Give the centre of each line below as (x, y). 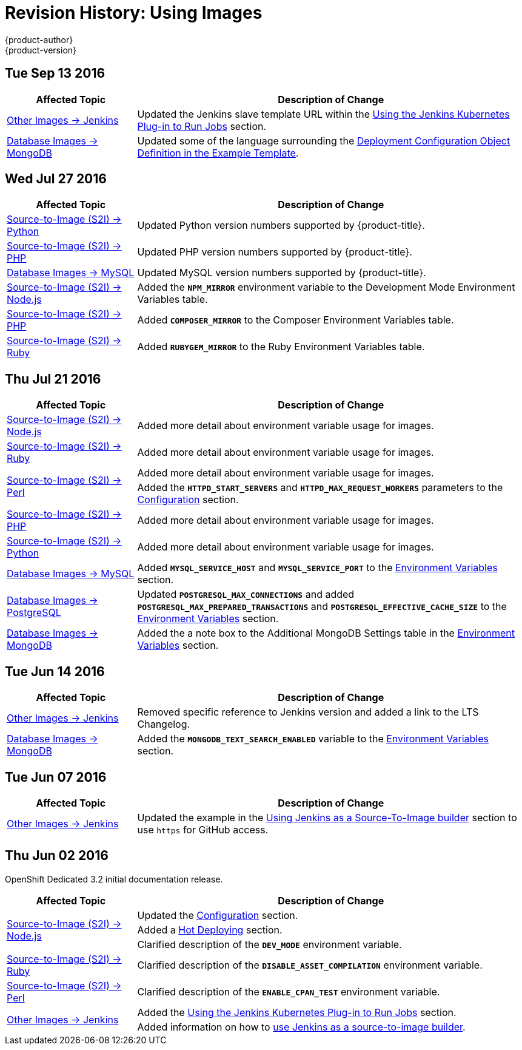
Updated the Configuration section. (218, 915)
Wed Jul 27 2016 (56, 179)
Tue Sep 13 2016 (55, 73)
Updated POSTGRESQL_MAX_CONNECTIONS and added (246, 594)
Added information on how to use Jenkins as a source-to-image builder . (301, 1027)
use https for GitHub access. (203, 829)
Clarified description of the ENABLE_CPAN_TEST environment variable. (289, 991)
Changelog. (164, 724)
